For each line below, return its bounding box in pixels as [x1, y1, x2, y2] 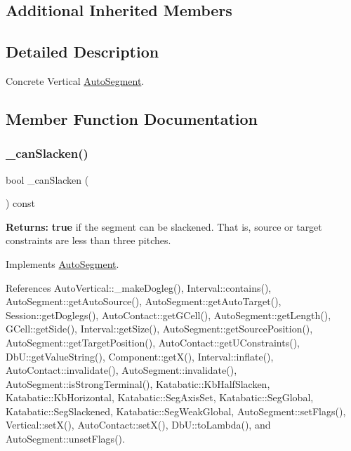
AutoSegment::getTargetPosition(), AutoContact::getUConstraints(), [6, 335, 300, 349]
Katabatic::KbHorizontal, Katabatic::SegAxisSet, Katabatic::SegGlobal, [6, 390, 314, 405]
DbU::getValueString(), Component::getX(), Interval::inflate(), [6, 349, 274, 363]
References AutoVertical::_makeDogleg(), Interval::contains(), [6, 280, 272, 295]
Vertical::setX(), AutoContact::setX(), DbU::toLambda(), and [6, 417, 271, 432]
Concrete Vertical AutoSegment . [6, 73, 145, 88]
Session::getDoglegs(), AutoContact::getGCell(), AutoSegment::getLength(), [6, 307, 331, 322]
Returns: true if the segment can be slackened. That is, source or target [6, 219, 322, 234]
